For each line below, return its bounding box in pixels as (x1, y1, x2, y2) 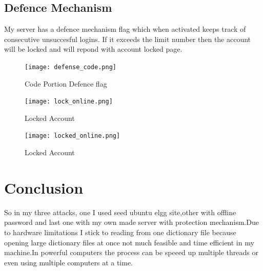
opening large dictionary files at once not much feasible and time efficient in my (4, 237, 254, 247)
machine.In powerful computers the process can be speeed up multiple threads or (4, 247, 259, 258)
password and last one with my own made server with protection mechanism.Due (4, 217, 259, 227)
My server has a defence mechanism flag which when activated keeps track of (4, 24, 246, 34)
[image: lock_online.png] (25, 98, 113, 106)
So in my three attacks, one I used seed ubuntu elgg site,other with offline (4, 206, 236, 217)
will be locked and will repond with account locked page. (4, 44, 183, 54)
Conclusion (4, 177, 84, 198)
